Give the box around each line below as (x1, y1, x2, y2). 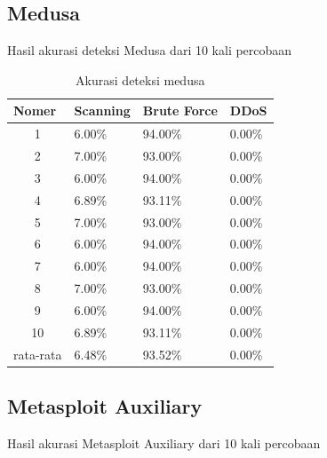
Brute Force (142, 101, 218, 120)
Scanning (74, 101, 131, 120)
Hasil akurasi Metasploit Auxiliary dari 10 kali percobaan (7, 433, 321, 452)
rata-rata (13, 344, 62, 363)
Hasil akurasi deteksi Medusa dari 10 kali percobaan (7, 41, 292, 59)
